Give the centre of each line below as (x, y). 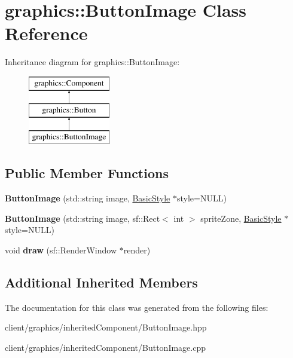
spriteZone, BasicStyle (241, 218)
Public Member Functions (87, 173)
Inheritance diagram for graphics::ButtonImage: (92, 62)
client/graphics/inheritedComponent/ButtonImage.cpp (105, 347)
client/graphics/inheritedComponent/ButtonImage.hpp (106, 327)
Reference (46, 33)
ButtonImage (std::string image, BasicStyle (88, 198)
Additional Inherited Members (101, 282)
